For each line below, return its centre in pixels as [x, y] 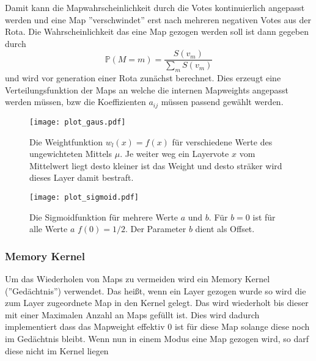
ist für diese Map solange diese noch [242, 326]
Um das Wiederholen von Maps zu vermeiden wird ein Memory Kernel [138, 278]
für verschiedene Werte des [222, 141]
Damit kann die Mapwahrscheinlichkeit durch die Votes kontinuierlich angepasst [155, 7]
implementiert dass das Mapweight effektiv [85, 326]
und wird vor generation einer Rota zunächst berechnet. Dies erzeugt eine [143, 78]
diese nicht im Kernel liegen [57, 350]
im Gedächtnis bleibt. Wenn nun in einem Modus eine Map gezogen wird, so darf [157, 338]
